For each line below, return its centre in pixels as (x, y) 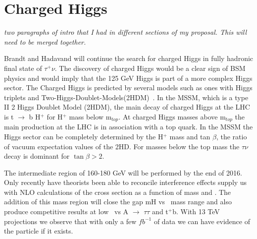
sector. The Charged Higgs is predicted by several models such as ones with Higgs (128, 88)
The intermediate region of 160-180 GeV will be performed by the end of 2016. (123, 172)
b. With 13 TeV (196, 211)
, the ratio (231, 136)
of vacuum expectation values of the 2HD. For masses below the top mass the (122, 146)
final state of (23, 68)
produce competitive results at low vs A (66, 211)
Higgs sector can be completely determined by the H (84, 136)
